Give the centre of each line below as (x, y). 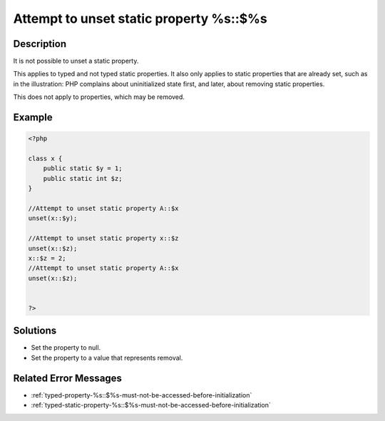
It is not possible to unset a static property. (76, 61)
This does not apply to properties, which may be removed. (99, 97)
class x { (45, 159)
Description (40, 44)
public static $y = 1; (83, 168)
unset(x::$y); (53, 218)
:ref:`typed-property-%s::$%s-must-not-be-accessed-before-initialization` (142, 395)
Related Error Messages (68, 378)
